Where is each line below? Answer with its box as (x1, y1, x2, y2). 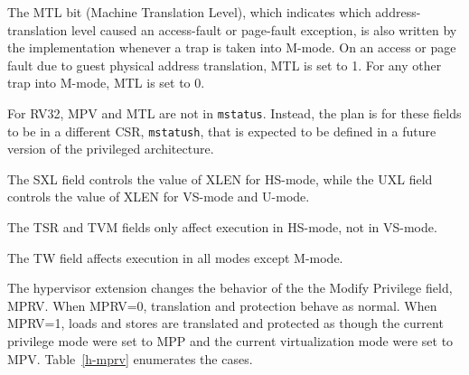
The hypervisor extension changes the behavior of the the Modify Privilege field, (7, 278, 453, 297)
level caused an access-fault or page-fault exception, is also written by (70, 20, 457, 39)
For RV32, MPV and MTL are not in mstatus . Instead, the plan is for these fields (7, 103, 462, 122)
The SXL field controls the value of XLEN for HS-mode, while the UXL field (7, 169, 433, 188)
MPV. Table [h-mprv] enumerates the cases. (7, 349, 253, 368)
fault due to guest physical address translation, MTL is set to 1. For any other (7, 55, 442, 74)
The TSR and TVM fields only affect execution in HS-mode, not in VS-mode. (7, 218, 437, 237)
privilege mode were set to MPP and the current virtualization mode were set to (7, 332, 454, 351)
